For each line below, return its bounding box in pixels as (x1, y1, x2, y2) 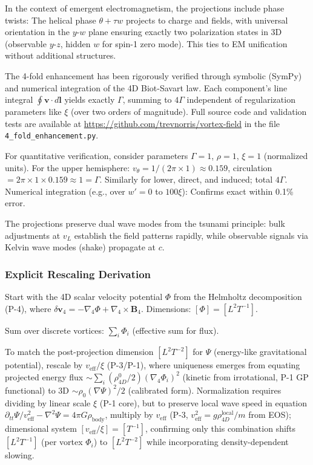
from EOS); (248, 408, 291, 421)
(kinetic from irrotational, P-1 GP (182, 370, 309, 383)
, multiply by (105, 408, 153, 421)
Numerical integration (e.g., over (5, 184, 125, 197)
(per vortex (41, 435, 83, 448)
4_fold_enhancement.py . (5, 129, 99, 141)
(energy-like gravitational (213, 345, 307, 358)
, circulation (228, 161, 272, 174)
